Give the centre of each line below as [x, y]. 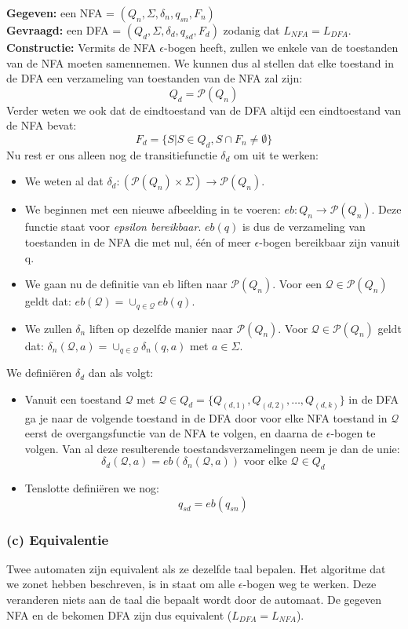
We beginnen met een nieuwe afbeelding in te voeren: [153, 209]
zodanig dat [251, 30]
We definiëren [39, 373]
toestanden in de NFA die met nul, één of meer [138, 241]
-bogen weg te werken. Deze [310, 584]
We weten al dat [64, 181]
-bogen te [353, 433]
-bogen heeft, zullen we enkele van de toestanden [281, 47]
